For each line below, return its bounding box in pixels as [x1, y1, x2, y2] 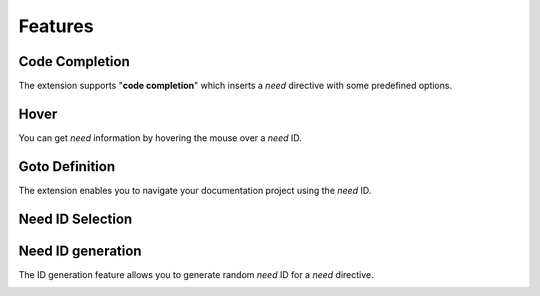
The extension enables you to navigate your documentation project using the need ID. [18, 184, 372, 196]
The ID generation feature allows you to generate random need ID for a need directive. [18, 268, 374, 280]
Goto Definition [18, 158, 115, 175]
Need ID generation [18, 242, 142, 259]
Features [18, 15, 94, 37]
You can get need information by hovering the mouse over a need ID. [18, 131, 302, 144]
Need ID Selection [18, 210, 133, 227]
